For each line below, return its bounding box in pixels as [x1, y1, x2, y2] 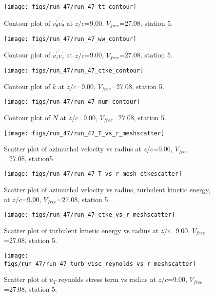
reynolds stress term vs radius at [58, 274, 156, 284]
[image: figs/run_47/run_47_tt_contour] [4, 3, 137, 10]
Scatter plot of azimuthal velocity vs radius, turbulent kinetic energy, [4, 185, 211, 195]
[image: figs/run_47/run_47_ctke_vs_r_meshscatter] [4, 211, 175, 219]
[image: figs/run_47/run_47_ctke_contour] [4, 67, 144, 74]
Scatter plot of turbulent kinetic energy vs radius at [4, 225, 159, 235]
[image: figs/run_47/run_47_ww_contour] [4, 35, 137, 42]
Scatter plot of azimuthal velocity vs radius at [4, 144, 141, 154]
